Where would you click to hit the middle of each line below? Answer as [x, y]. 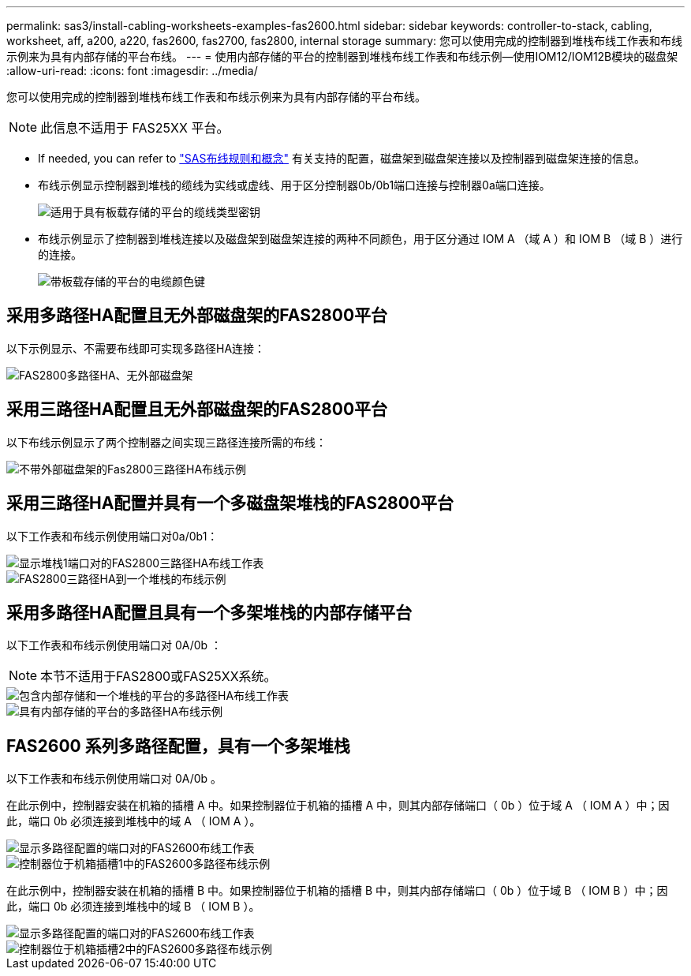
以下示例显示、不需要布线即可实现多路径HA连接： [136, 348]
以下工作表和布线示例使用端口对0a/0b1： [112, 536]
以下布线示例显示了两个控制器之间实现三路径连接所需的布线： [166, 442]
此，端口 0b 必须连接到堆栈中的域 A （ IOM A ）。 [134, 821]
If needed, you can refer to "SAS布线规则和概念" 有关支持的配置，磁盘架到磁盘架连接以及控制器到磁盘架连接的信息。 [342, 158]
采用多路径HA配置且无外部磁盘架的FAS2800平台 [197, 316]
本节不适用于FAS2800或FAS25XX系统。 [159, 677]
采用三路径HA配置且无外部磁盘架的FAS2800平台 [197, 409]
